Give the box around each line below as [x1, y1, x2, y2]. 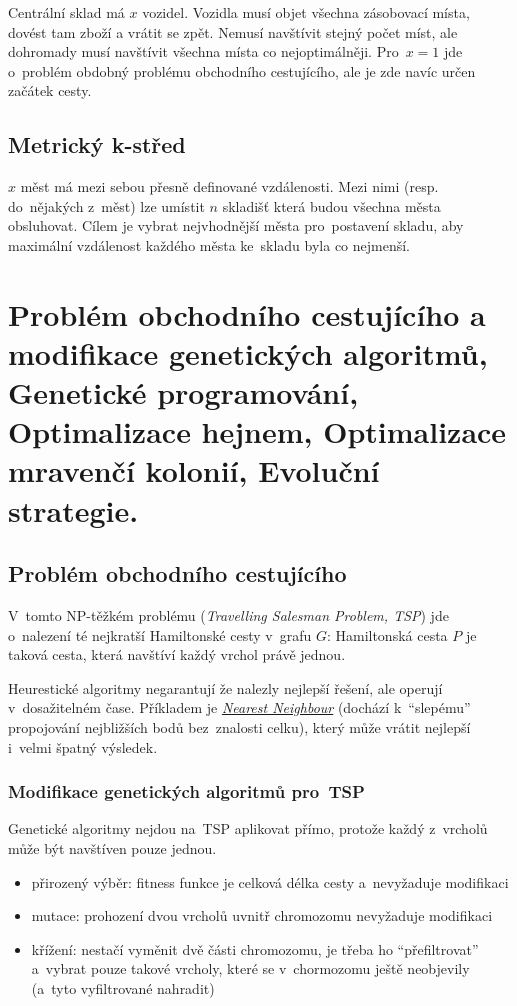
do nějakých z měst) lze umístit [8, 195, 205, 216]
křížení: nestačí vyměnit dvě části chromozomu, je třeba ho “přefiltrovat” [31, 938, 479, 959]
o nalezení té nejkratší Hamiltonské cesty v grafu [8, 624, 312, 645]
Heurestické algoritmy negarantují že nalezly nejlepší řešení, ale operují [8, 677, 443, 698]
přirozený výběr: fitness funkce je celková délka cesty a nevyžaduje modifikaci [31, 871, 509, 892]
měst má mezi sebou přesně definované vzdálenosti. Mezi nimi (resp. [20, 176, 439, 197]
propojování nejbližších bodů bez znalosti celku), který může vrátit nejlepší [8, 717, 471, 738]
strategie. [8, 489, 139, 530]
